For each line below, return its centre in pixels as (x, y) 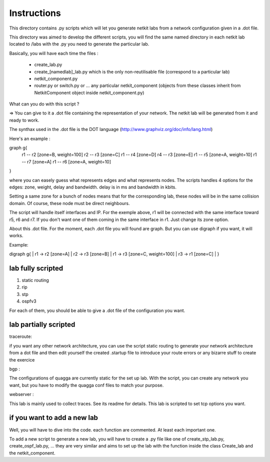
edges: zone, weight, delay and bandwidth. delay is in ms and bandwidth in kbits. (93, 187)
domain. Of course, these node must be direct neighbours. (69, 203)
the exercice (22, 359)
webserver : (21, 394)
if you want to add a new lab (54, 418)
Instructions (35, 13)
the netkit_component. (32, 453)
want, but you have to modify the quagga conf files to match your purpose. (86, 385)
